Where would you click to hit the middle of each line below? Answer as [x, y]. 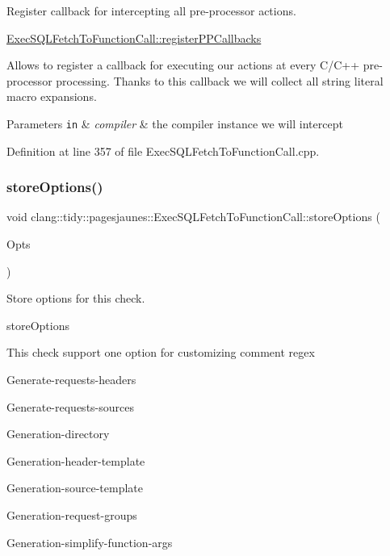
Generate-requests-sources [70, 406]
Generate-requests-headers [71, 379]
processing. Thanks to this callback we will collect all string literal [220, 80]
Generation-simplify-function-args [90, 542]
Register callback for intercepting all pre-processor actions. [151, 10]
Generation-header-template [76, 460]
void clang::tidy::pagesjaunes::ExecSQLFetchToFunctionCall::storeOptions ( [193, 217]
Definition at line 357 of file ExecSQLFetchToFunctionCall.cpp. [163, 150]
